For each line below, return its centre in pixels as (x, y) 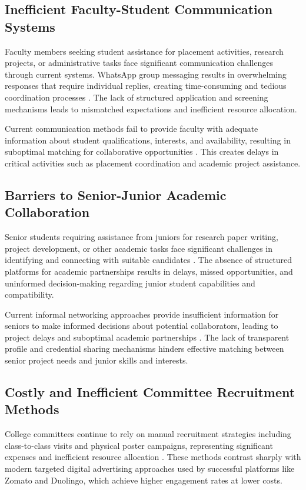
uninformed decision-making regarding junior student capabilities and (130, 283)
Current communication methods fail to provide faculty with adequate (132, 129)
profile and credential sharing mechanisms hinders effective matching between (144, 349)
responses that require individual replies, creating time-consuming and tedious (146, 86)
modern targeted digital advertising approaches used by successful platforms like (150, 469)
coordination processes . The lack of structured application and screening (137, 97)
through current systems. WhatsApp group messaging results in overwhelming (146, 74)
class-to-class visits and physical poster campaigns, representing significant (139, 445)
